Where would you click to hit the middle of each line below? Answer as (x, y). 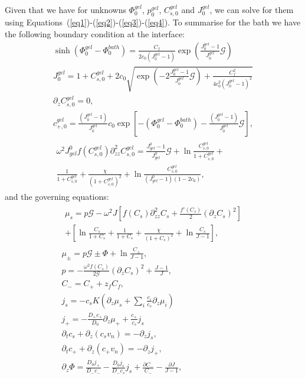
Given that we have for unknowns (65, 9)
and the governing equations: (57, 197)
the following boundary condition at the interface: (95, 34)
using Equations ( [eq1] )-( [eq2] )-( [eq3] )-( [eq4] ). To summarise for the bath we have (153, 22)
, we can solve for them (252, 9)
